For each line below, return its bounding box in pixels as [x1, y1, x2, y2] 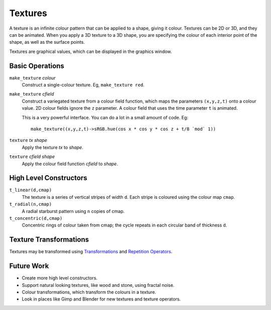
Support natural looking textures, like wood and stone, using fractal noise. [22, 282, 175, 288]
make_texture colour [9, 74, 56, 81]
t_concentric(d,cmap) [9, 215, 63, 221]
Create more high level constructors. [22, 275, 98, 281]
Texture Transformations [9, 236, 89, 244]
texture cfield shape [9, 153, 55, 160]
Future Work [9, 262, 49, 270]
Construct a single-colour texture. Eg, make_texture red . [22, 82, 145, 88]
